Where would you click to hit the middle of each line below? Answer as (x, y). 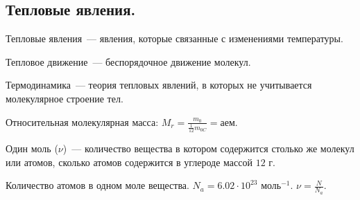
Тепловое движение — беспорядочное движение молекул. (128, 61)
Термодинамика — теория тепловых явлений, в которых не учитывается (159, 85)
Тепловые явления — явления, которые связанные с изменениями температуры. (174, 38)
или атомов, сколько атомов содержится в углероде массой (129, 162)
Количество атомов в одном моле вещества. (97, 185)
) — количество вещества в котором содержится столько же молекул (208, 148)
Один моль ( (32, 148)
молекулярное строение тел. (65, 98)
